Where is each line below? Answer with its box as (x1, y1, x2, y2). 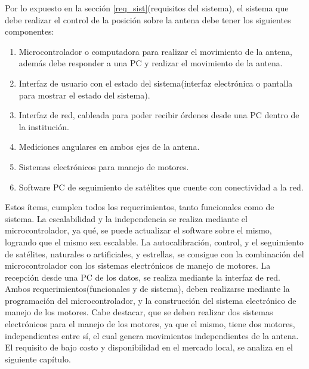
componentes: (5, 25, 54, 38)
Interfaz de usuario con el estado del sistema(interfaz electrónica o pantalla (18, 76, 293, 89)
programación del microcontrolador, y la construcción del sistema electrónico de (5, 294, 296, 306)
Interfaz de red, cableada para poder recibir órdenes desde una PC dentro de (18, 109, 299, 121)
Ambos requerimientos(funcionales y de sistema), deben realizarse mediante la (5, 282, 290, 295)
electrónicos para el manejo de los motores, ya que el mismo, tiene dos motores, (5, 318, 295, 330)
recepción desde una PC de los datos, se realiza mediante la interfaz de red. (5, 270, 280, 283)
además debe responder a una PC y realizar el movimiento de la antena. (18, 57, 283, 69)
